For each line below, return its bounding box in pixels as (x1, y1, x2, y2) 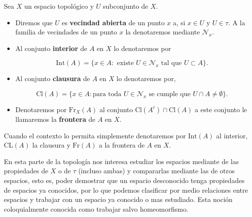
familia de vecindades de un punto (15, 27, 118, 37)
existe (117, 60, 134, 67)
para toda (92, 90, 122, 98)
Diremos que (15, 17, 53, 27)
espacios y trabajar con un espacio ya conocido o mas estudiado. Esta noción (4, 194, 233, 204)
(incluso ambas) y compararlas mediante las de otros (78, 166, 235, 176)
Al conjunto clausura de (15, 73, 90, 83)
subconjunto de (103, 1, 149, 11)
